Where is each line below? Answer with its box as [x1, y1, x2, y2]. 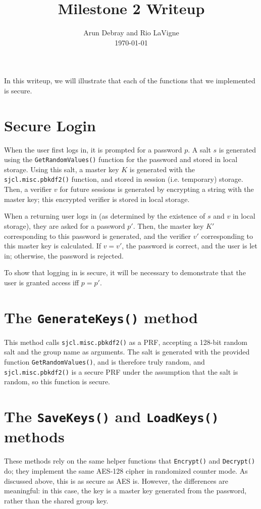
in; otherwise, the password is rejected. [4, 250, 124, 261]
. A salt [188, 144, 211, 155]
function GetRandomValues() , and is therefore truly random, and [4, 356, 205, 367]
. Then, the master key [133, 220, 204, 231]
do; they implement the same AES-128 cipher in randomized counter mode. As [4, 465, 248, 476]
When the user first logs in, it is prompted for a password [4, 144, 182, 155]
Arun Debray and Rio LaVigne [83, 27, 179, 38]
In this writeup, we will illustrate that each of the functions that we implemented [4, 75, 255, 86]
